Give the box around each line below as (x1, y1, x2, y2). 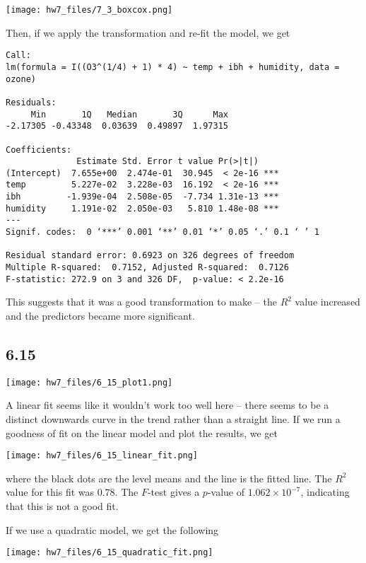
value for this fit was (6, 484, 95, 499)
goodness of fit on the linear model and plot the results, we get (6, 425, 278, 440)
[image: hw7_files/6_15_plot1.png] (6, 377, 173, 388)
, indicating (300, 484, 350, 499)
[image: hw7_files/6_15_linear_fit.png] (6, 451, 199, 461)
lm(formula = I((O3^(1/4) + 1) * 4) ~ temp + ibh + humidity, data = (6, 62, 340, 72)
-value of (207, 484, 244, 499)
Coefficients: (6, 144, 72, 155)
